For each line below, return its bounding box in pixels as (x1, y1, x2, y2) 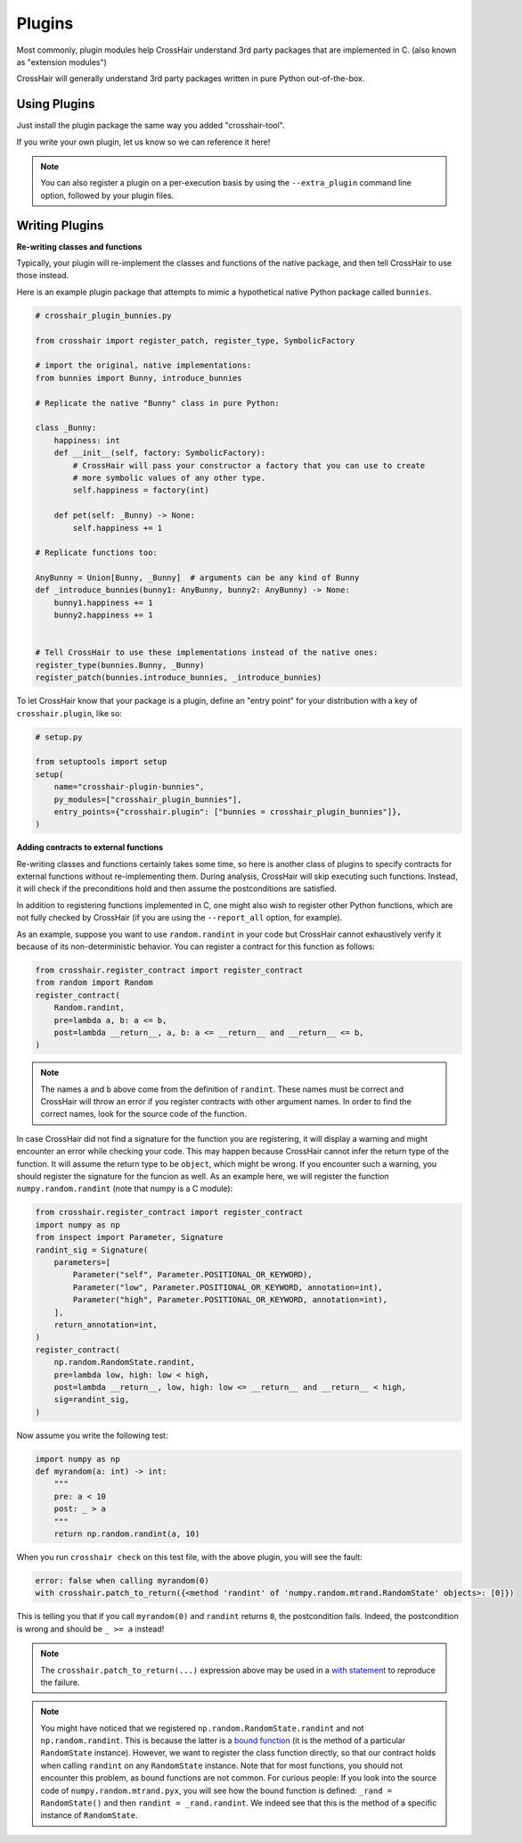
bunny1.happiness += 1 (53, 598, 153, 607)
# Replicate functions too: (35, 548, 158, 558)
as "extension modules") (16, 56, 107, 67)
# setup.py (35, 731, 83, 742)
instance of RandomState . (40, 1810, 138, 1821)
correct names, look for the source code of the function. (40, 1109, 247, 1120)
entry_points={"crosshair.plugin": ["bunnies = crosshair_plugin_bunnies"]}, (53, 806, 403, 816)
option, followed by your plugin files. (40, 190, 175, 201)
